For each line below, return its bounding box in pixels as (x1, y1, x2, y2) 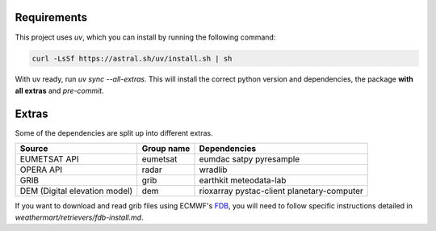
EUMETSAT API (19, 153, 79, 165)
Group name (141, 143, 191, 154)
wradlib (199, 164, 228, 175)
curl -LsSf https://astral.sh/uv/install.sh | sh (31, 53, 233, 63)
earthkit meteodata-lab (199, 174, 287, 186)
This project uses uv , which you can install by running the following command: (15, 32, 276, 42)
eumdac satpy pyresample (199, 153, 300, 165)
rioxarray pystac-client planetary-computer (199, 186, 363, 197)
